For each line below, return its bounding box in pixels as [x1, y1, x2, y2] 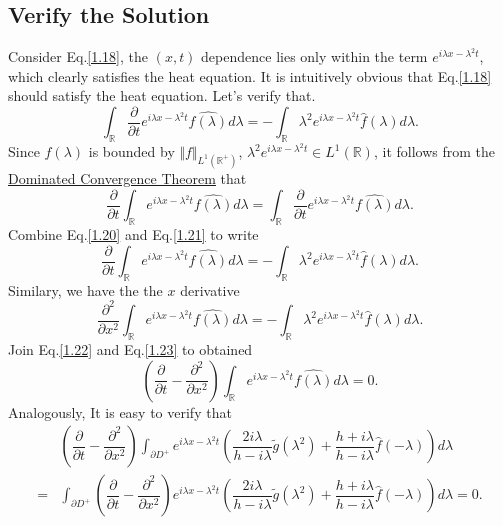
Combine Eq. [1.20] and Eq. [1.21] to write [8, 223, 259, 244]
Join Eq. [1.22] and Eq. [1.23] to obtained [8, 339, 253, 360]
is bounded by [88, 141, 175, 162]
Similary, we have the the [8, 279, 163, 300]
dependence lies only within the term [201, 46, 428, 67]
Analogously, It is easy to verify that [8, 401, 232, 422]
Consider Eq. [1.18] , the [8, 46, 148, 67]
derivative [180, 279, 240, 300]
